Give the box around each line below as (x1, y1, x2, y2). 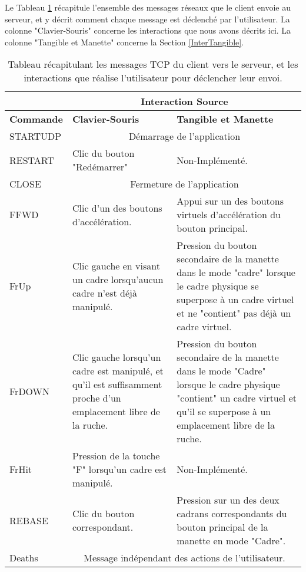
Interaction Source (141, 94, 228, 109)
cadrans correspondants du (177, 507, 287, 521)
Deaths (9, 551, 38, 565)
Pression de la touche (72, 449, 160, 463)
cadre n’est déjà (72, 285, 137, 300)
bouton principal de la (177, 520, 268, 534)
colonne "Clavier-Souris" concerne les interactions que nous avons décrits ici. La (5, 24, 291, 37)
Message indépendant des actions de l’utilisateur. (84, 551, 285, 565)
